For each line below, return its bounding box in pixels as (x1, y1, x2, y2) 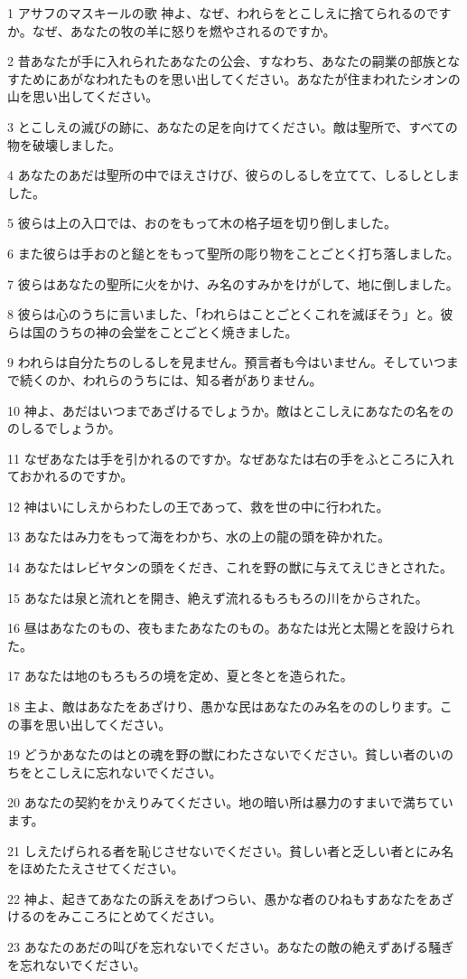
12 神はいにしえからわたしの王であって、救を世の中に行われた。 (7, 496, 389, 515)
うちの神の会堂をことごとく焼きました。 (57, 322, 298, 341)
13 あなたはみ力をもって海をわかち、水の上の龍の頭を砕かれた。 (7, 527, 390, 546)
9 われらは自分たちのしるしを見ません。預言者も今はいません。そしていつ (7, 353, 446, 372)
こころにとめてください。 (70, 907, 222, 926)
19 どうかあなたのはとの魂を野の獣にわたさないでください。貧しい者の (7, 745, 429, 764)
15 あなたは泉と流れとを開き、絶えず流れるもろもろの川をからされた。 (7, 588, 428, 607)
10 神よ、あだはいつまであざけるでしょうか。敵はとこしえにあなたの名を (7, 400, 442, 419)
